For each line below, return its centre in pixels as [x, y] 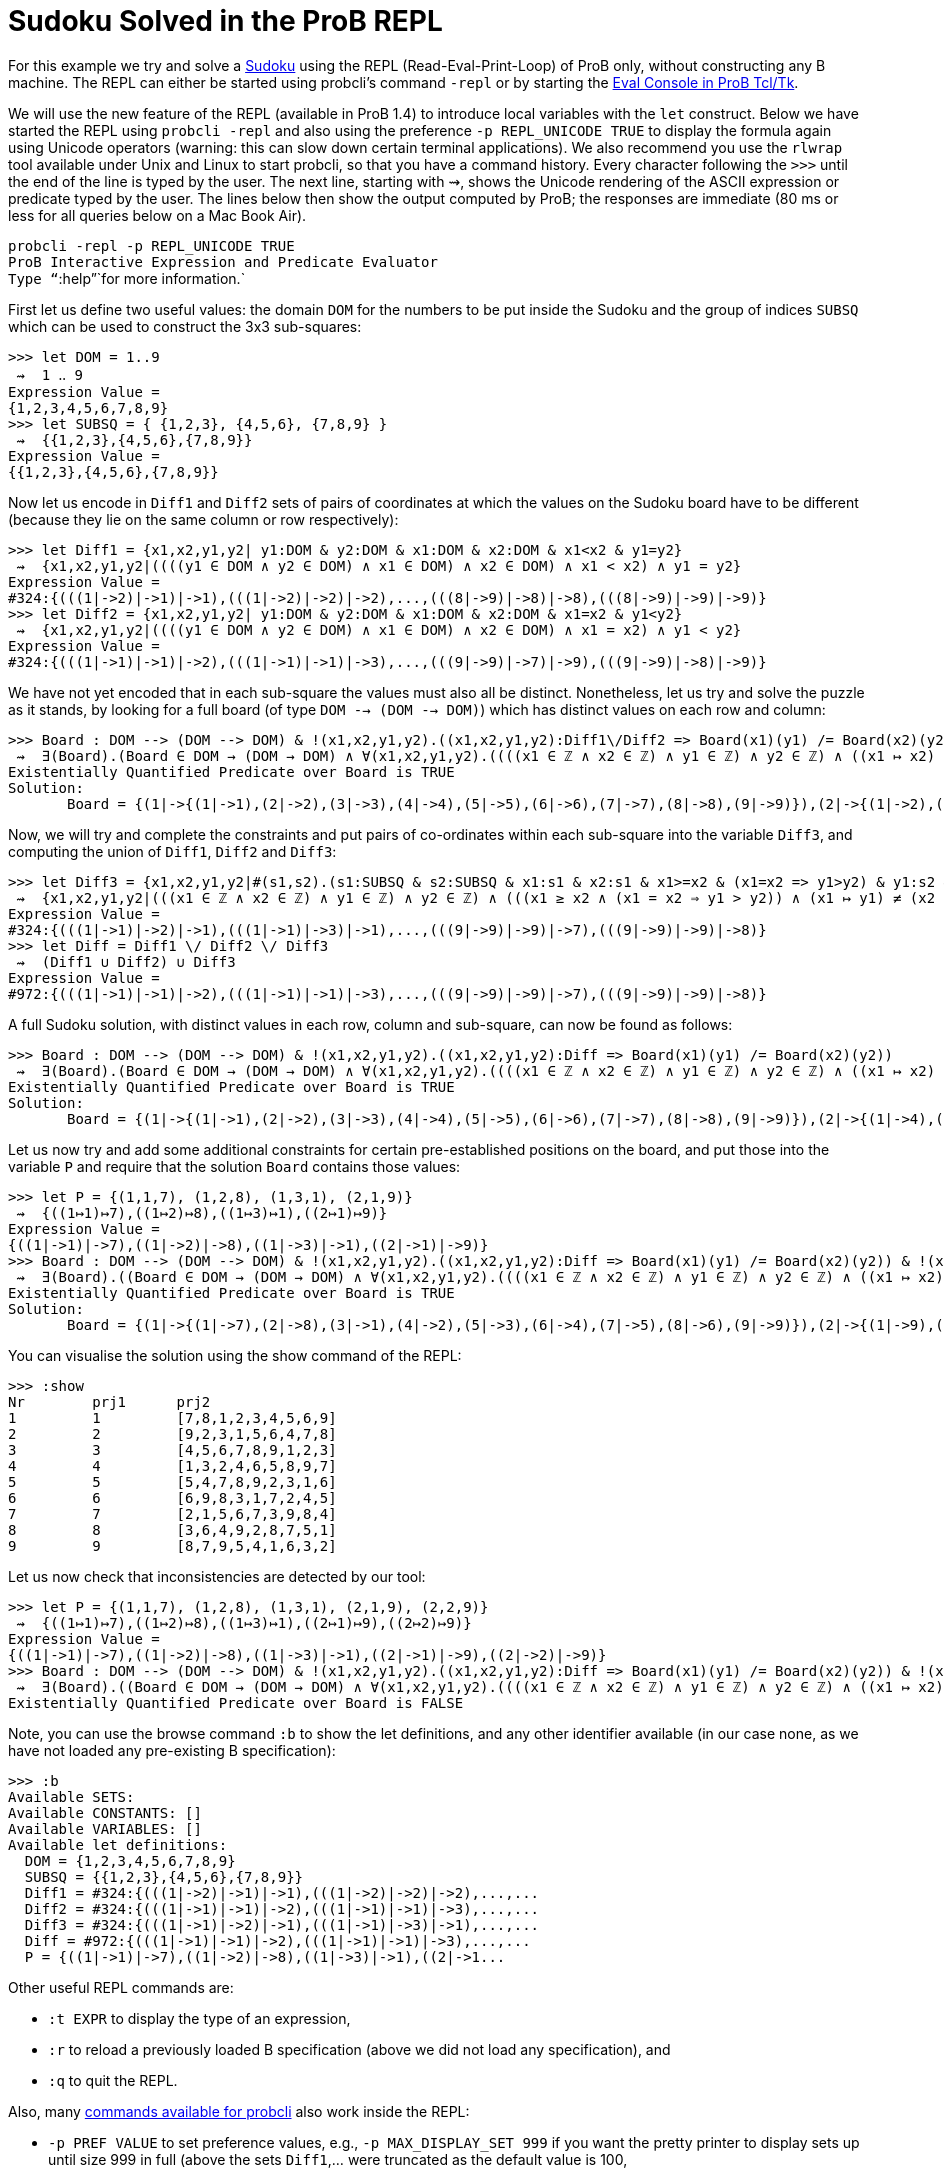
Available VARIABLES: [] [105, 1828]
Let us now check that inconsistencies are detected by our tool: [217, 1576]
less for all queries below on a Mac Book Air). [157, 215]
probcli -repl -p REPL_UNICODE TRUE [151, 245]
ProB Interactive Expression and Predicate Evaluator [223, 261]
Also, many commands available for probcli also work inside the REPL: [239, 2111]
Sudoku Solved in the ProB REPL [225, 21]
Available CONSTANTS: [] [105, 1812]
